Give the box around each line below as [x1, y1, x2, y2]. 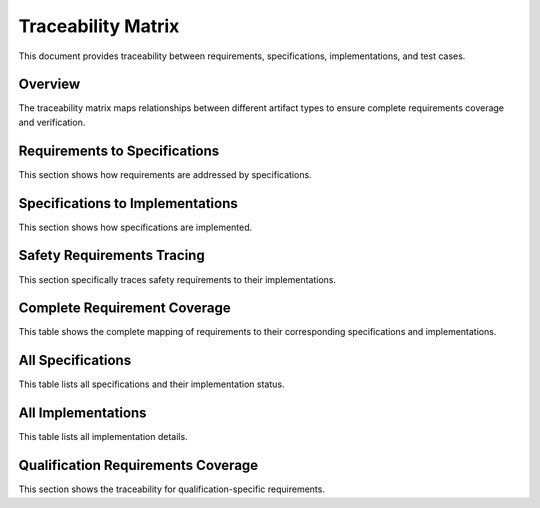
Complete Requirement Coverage [18, 300, 231, 317]
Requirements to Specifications [18, 142, 220, 159]
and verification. [18, 116, 86, 128]
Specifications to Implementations [18, 195, 239, 212]
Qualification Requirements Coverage [18, 457, 259, 474]
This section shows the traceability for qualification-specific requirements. [18, 483, 325, 495]
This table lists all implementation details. [18, 431, 189, 443]
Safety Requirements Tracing [18, 247, 205, 264]
